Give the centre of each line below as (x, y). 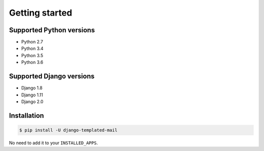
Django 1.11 (32, 95)
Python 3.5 (32, 55)
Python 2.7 (32, 42)
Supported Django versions (52, 76)
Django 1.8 (32, 88)
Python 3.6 (32, 62)
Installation (26, 116)
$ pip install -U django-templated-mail (68, 130)
